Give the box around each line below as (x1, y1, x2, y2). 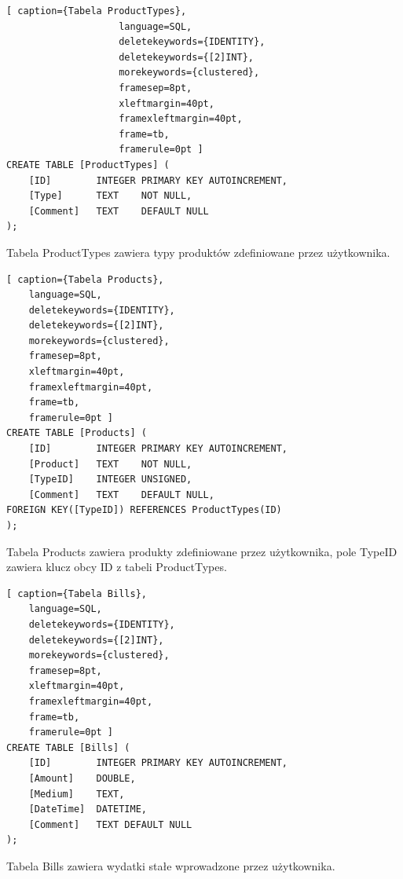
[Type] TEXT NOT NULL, (28, 190, 192, 202)
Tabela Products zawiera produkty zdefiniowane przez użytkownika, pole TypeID (6, 543, 398, 559)
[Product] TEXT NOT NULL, (28, 458, 192, 470)
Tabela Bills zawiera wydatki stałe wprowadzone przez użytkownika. (6, 857, 335, 874)
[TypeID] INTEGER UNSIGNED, (28, 474, 192, 485)
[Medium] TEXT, (28, 788, 125, 800)
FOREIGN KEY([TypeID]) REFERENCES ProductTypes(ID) (6, 504, 282, 516)
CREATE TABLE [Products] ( (6, 427, 147, 439)
